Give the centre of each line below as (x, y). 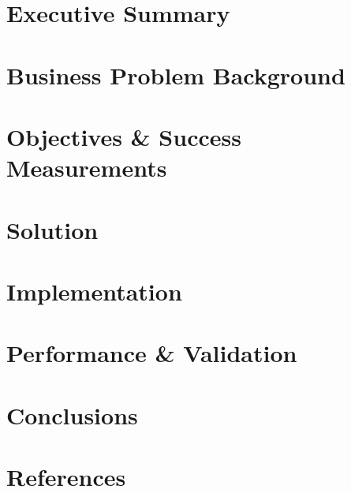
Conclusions (72, 415)
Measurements (87, 168)
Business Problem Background (176, 75)
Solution (52, 229)
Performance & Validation (152, 353)
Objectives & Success (124, 136)
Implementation (94, 291)
